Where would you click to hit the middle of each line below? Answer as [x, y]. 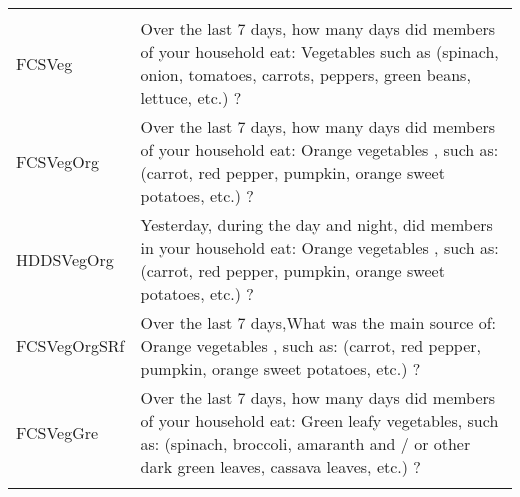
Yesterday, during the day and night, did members [316, 224]
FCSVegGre [57, 432]
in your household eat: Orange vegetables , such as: [319, 247]
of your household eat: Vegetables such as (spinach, [319, 51]
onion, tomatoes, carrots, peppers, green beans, [305, 74]
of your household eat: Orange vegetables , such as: [319, 149]
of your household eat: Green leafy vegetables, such [319, 420]
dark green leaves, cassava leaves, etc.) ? [280, 466]
